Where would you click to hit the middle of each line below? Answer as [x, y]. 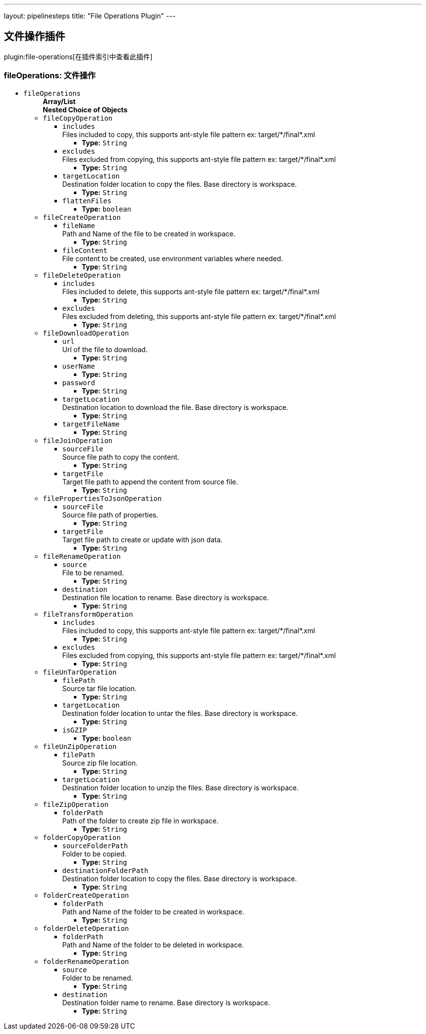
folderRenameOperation [86, 961]
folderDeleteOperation [86, 928]
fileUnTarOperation [80, 672]
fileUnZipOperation [80, 746]
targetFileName [91, 424]
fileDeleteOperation [82, 275]
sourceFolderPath [95, 846]
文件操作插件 [35, 36]
